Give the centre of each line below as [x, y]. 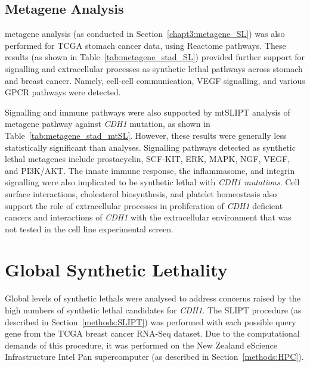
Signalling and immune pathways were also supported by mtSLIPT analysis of [148, 112]
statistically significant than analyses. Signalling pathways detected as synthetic [150, 147]
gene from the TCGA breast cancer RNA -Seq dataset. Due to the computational [152, 333]
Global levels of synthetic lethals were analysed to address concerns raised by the [153, 298]
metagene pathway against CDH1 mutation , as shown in [108, 124]
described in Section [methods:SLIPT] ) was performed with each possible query [151, 321]
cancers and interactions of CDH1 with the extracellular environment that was [148, 217]
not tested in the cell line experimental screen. [89, 228]
